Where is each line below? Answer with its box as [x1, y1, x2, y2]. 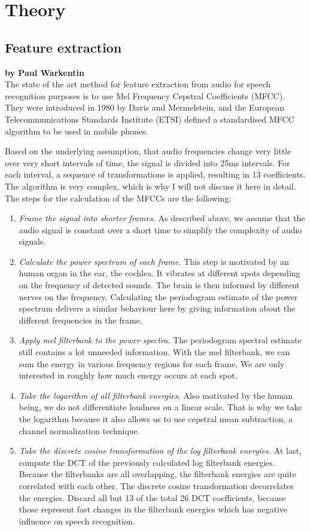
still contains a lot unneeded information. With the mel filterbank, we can [19, 346, 290, 358]
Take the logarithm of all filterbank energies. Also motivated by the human [19, 389, 293, 401]
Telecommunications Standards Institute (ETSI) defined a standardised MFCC [5, 112, 294, 125]
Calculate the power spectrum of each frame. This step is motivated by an [19, 255, 289, 267]
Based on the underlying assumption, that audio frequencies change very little [5, 145, 291, 157]
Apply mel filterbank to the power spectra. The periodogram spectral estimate [19, 334, 302, 346]
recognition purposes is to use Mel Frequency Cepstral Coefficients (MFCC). [5, 89, 285, 102]
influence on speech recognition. [19, 514, 135, 527]
